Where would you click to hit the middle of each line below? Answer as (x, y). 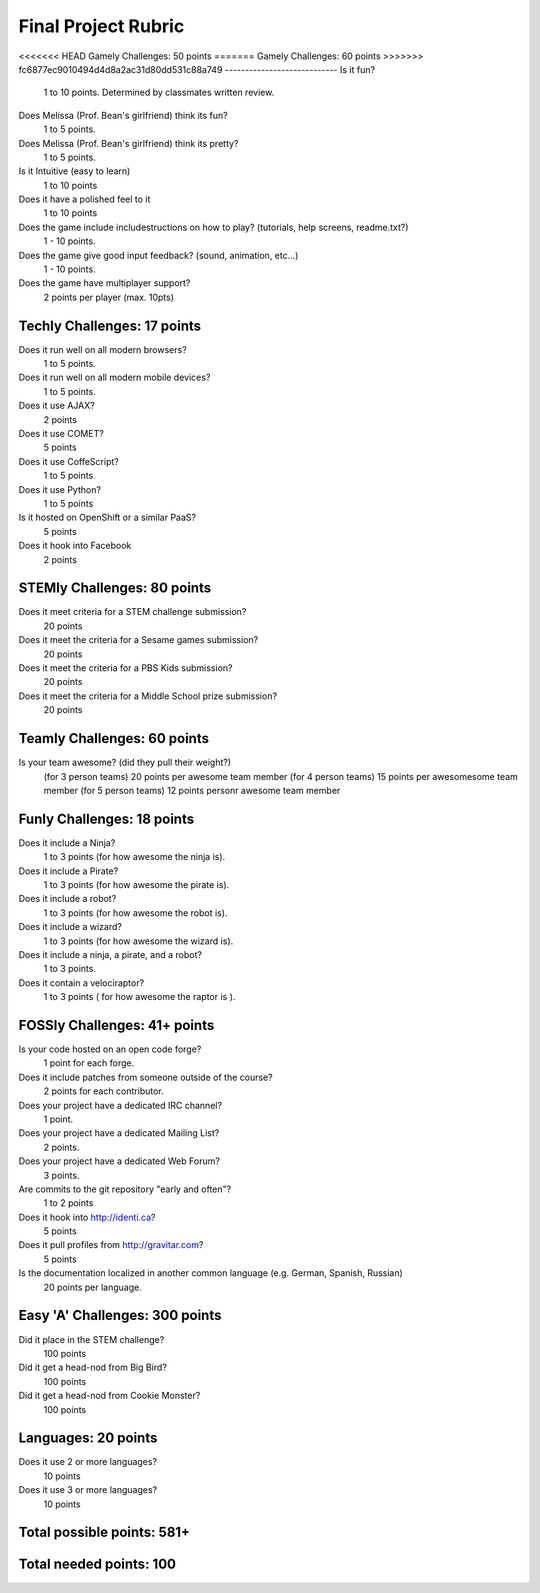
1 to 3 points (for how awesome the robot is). (135, 912)
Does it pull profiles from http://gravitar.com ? (111, 1245)
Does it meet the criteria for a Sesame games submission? (138, 640)
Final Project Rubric (101, 26)
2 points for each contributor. (103, 1091)
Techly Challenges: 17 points (110, 325)
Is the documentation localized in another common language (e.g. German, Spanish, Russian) (211, 1273)
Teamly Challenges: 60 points (114, 738)
